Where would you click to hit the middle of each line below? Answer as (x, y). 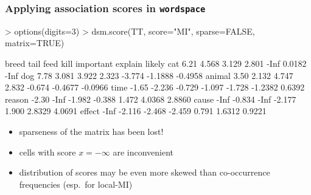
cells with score (47, 152)
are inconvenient (143, 152)
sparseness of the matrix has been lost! (91, 131)
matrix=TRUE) (35, 43)
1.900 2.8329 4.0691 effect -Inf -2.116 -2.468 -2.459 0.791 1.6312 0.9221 (136, 111)
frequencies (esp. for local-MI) (76, 184)
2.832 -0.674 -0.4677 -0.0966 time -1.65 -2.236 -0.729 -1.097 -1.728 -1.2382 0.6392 (155, 87)
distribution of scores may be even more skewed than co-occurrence (145, 172)
